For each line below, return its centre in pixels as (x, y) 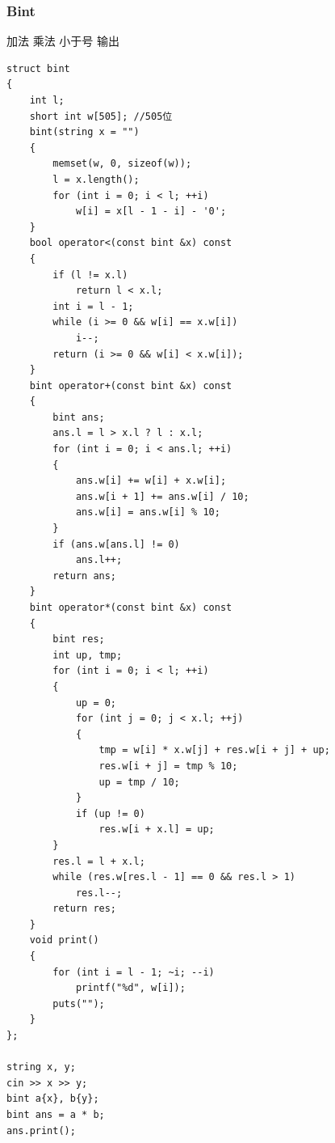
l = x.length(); (96, 179)
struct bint (38, 68)
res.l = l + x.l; (99, 861)
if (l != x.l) (90, 275)
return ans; (85, 576)
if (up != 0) (110, 813)
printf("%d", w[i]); (130, 988)
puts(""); (79, 1003)
